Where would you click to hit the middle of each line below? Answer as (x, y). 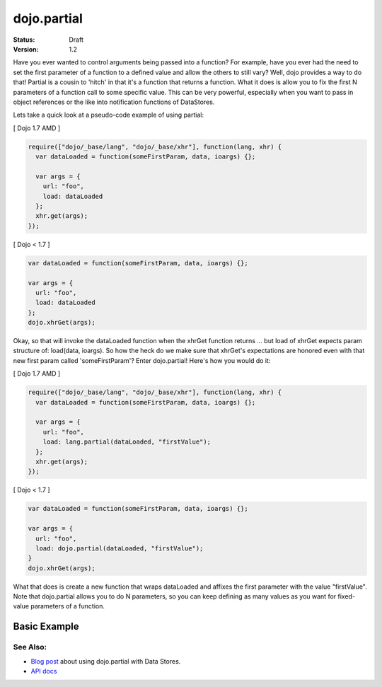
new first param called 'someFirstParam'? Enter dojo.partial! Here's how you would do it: (142, 360)
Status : (24, 40)
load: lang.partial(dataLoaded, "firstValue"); (127, 442)
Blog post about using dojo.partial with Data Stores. (106, 661)
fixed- (347, 596)
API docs (44, 671)
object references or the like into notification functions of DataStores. (114, 102)
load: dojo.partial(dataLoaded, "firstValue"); (120, 548)
